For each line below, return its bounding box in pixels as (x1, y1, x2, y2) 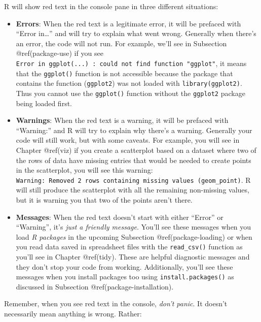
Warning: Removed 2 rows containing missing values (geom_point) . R (16, 174, 251, 185)
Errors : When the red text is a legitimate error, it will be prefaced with (16, 18, 241, 28)
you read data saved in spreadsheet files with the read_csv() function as (16, 241, 243, 252)
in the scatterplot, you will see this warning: (16, 165, 153, 175)
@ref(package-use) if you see (16, 48, 103, 58)
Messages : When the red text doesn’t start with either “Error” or (16, 211, 223, 222)
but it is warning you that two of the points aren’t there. (16, 195, 193, 205)
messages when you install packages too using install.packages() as (16, 271, 234, 282)
